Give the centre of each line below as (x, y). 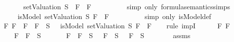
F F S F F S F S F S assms (102, 35)
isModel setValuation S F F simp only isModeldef (114, 16)
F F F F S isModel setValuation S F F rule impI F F (117, 26)
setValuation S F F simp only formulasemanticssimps (127, 6)
